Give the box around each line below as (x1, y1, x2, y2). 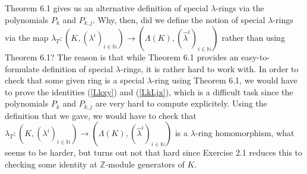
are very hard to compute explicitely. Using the (95, 97, 267, 109)
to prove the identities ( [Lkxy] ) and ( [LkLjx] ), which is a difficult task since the (5, 85, 293, 98)
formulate (5, 62, 40, 75)
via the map (5, 31, 49, 44)
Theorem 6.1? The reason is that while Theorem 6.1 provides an (5, 51, 239, 63)
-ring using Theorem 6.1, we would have (151, 74, 297, 86)
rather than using (221, 31, 285, 44)
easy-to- (241, 51, 270, 63)
